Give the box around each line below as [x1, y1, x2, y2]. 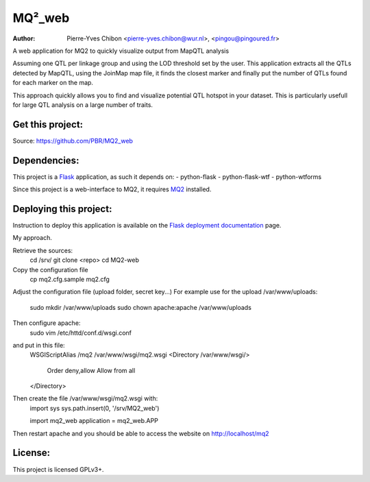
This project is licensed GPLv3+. [12, 465, 104, 473]
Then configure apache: [12, 319, 81, 327]
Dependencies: [12, 154, 79, 166]
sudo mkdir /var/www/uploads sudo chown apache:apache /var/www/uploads [29, 303, 251, 311]
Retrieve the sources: [12, 246, 73, 254]
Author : [12, 34, 36, 43]
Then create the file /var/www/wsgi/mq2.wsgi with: [12, 394, 158, 402]
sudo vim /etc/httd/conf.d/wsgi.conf [29, 328, 132, 337]
